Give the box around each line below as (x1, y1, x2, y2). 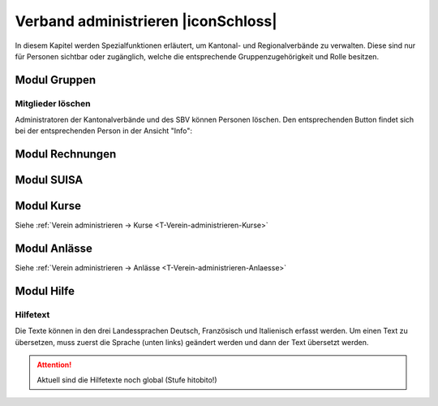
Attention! (36, 360, 72, 369)
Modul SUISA (15, 173, 84, 187)
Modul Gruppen (15, 73, 97, 87)
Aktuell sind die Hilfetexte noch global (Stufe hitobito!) (36, 374, 217, 385)
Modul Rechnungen (15, 147, 117, 162)
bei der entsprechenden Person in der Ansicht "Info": (15, 126, 193, 136)
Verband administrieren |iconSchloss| (15, 12, 277, 30)
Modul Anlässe (15, 242, 93, 256)
